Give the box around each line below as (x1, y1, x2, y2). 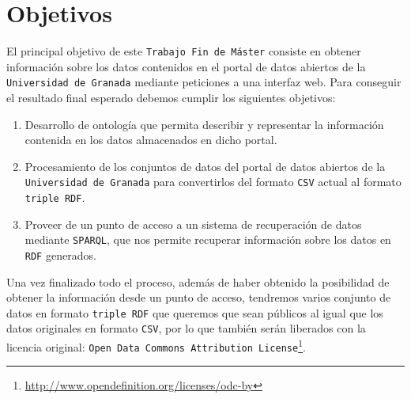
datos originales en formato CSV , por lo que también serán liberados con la (6, 320, 366, 336)
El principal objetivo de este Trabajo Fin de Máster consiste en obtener (6, 43, 361, 59)
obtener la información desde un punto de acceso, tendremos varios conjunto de (6, 289, 391, 306)
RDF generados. (25, 246, 96, 263)
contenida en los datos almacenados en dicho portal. (25, 131, 277, 148)
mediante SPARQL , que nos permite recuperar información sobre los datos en (25, 231, 391, 248)
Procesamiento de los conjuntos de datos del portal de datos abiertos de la (25, 158, 386, 174)
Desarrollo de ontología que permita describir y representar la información (25, 116, 384, 132)
